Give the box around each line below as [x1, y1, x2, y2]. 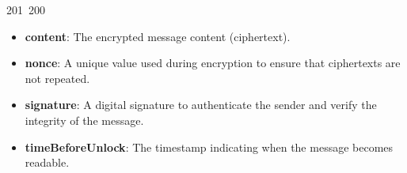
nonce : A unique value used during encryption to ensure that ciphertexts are [25, 55, 401, 71]
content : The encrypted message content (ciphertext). [25, 28, 291, 44]
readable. [25, 154, 70, 171]
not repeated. [25, 70, 90, 86]
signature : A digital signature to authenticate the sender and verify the [25, 96, 377, 113]
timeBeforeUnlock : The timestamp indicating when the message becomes [25, 138, 394, 155]
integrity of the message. [25, 111, 144, 128]
